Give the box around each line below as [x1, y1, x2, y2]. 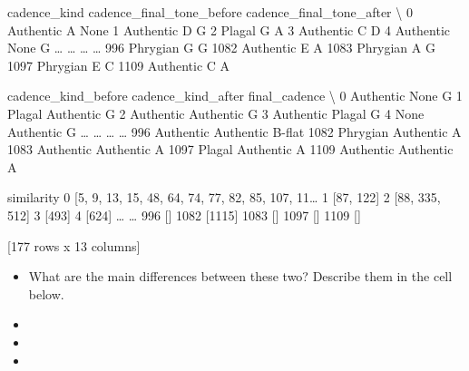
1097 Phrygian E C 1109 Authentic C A [7, 55, 230, 74]
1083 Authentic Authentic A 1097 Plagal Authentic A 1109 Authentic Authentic [7, 140, 454, 159]
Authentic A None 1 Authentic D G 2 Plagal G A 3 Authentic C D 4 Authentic [7, 20, 451, 39]
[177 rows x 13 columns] [7, 236, 141, 255]
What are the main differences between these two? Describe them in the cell [28, 267, 453, 286]
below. [28, 284, 64, 303]
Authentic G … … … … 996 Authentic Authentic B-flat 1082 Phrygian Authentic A [7, 122, 462, 141]
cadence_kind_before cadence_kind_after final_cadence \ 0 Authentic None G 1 [7, 86, 463, 105]
